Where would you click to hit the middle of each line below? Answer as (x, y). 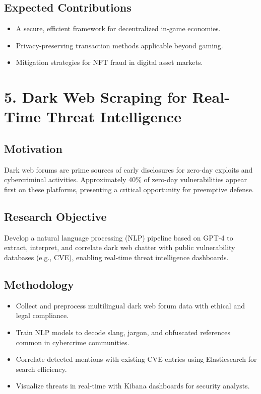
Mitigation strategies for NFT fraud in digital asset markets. (109, 62)
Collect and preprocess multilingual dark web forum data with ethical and (130, 305)
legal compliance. (42, 315)
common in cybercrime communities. (73, 342)
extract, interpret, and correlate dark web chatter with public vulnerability (120, 247)
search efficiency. (41, 369)
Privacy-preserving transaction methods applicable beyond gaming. (119, 45)
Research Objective (55, 216)
